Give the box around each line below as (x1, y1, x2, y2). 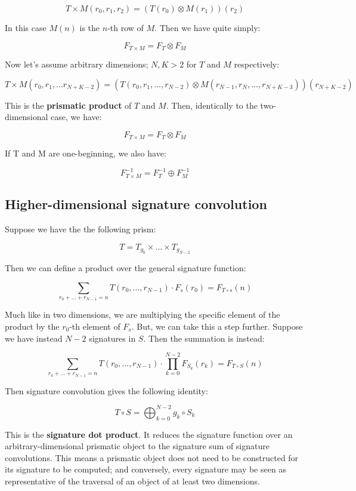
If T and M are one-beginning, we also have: (5, 147, 166, 159)
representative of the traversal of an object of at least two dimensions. (5, 475, 260, 487)
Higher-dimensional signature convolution (5, 195, 267, 213)
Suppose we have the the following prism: (5, 223, 156, 235)
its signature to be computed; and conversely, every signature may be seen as (5, 463, 286, 475)
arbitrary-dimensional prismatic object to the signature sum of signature (5, 440, 270, 452)
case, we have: (51, 111, 102, 123)
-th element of (69, 320, 120, 333)
